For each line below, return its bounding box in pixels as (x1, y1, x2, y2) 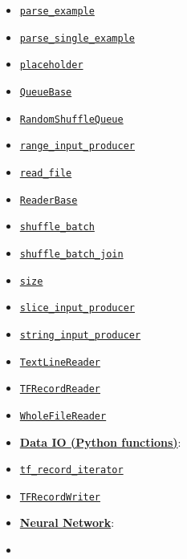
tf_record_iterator (19, 464, 124, 476)
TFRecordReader (19, 383, 101, 395)
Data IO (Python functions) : (19, 433, 181, 450)
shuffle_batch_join (19, 248, 124, 260)
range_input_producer (19, 140, 135, 152)
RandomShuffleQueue (19, 113, 124, 125)
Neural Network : (19, 514, 115, 531)
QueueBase (19, 86, 72, 98)
